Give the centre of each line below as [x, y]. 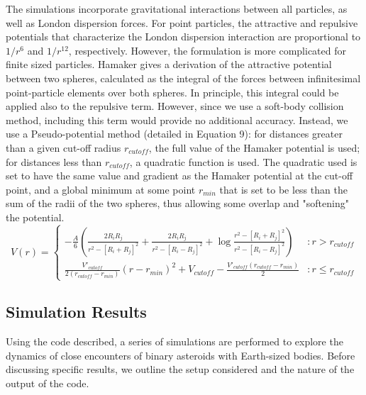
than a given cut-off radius [63, 147]
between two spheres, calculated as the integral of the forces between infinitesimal [183, 78]
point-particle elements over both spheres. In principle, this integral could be [172, 92]
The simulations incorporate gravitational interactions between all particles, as [177, 9]
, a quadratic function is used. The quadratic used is [243, 161]
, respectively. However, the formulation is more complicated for [207, 50]
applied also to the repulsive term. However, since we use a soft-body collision [175, 106]
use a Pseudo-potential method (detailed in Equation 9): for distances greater [174, 134]
